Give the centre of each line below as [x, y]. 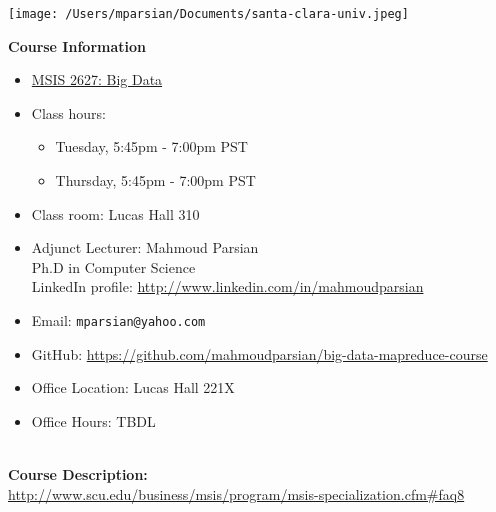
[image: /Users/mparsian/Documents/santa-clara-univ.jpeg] [208, 14]
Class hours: [68, 112]
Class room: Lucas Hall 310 [115, 213]
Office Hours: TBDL [93, 420]
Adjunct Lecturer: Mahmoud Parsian [145, 247]
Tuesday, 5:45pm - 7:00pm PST [151, 146]
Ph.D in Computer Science [113, 266]
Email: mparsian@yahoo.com [118, 320]
